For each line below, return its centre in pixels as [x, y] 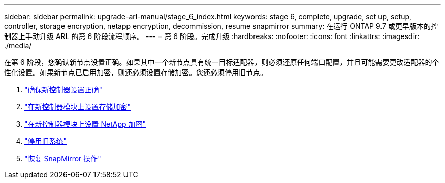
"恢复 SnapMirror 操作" [63, 158]
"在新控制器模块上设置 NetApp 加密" [85, 124]
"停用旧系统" [46, 141]
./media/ [18, 45]
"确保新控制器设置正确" [63, 89]
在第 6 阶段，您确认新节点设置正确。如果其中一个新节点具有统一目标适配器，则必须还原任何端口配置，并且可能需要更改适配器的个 [222, 62]
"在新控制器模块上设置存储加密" [78, 107]
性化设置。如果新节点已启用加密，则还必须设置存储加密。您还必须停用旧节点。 [136, 72]
